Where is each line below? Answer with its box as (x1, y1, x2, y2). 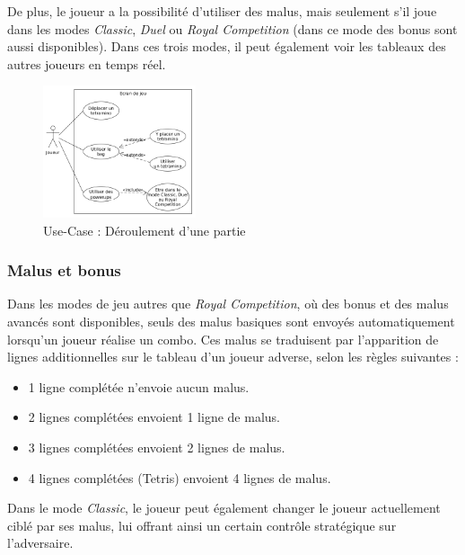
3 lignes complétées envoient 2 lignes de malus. (28, 438, 285, 457)
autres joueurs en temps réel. (7, 54, 166, 73)
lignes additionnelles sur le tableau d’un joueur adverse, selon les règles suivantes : (7, 347, 459, 366)
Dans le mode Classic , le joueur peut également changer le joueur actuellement (7, 498, 441, 517)
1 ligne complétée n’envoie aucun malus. (28, 377, 250, 396)
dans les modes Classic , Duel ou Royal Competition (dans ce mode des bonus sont (7, 19, 458, 38)
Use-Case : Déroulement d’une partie (43, 220, 246, 239)
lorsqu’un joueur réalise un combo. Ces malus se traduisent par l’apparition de (7, 329, 439, 348)
